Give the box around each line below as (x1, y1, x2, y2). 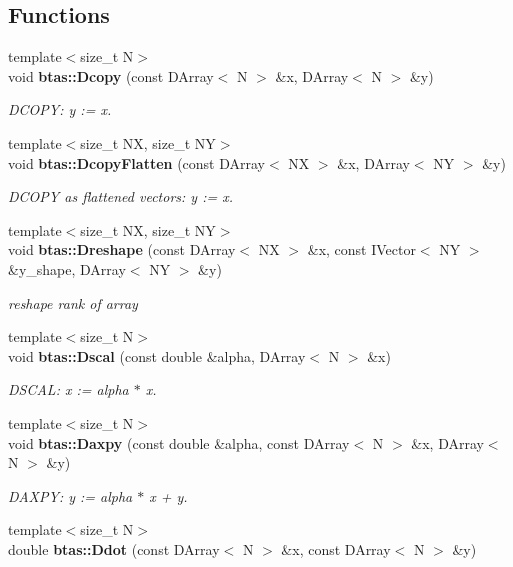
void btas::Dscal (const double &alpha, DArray (8, 345, 306, 366)
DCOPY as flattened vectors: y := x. (8, 186, 234, 207)
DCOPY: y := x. (8, 99, 112, 120)
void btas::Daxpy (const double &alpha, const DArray (8, 432, 350, 453)
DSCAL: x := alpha (8, 379, 129, 400)
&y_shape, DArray (8, 258, 126, 279)
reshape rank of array (8, 292, 138, 313)
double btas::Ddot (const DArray (8, 538, 220, 559)
